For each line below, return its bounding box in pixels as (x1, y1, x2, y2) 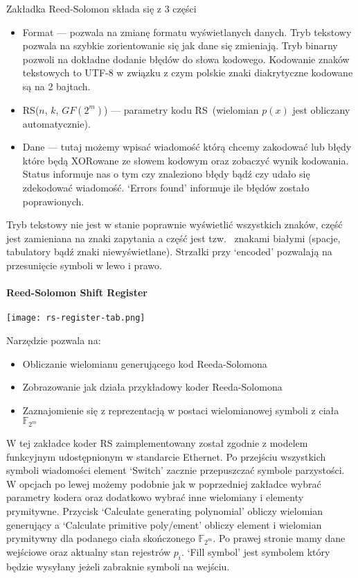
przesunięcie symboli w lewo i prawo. (6, 257, 162, 272)
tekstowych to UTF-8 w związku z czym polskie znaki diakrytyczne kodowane (22, 65, 353, 80)
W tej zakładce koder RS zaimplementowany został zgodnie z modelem (6, 436, 308, 450)
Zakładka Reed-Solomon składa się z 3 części (6, 1, 197, 15)
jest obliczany (292, 102, 350, 117)
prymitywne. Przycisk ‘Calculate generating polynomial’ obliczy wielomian (6, 504, 323, 518)
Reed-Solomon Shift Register (6, 285, 147, 300)
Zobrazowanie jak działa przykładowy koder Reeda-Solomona (22, 380, 283, 394)
